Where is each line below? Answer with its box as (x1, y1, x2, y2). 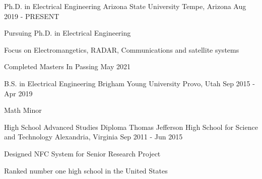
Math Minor (4, 105, 42, 115)
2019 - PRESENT (4, 11, 59, 21)
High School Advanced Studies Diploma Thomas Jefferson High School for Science (4, 121, 258, 132)
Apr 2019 (4, 88, 33, 98)
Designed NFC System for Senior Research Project (4, 148, 161, 158)
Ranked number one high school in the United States (4, 165, 168, 175)
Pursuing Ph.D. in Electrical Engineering (4, 28, 131, 38)
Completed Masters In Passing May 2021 (4, 61, 130, 72)
